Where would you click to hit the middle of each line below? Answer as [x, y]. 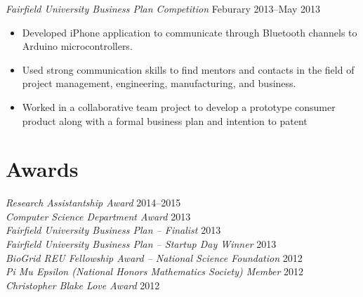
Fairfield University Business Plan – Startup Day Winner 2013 [141, 244]
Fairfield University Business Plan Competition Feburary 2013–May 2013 [163, 8]
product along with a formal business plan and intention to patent [165, 120]
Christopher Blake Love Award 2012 [83, 285]
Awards [42, 169]
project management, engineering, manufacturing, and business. [159, 83]
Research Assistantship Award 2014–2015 [93, 203]
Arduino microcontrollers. [77, 46]
